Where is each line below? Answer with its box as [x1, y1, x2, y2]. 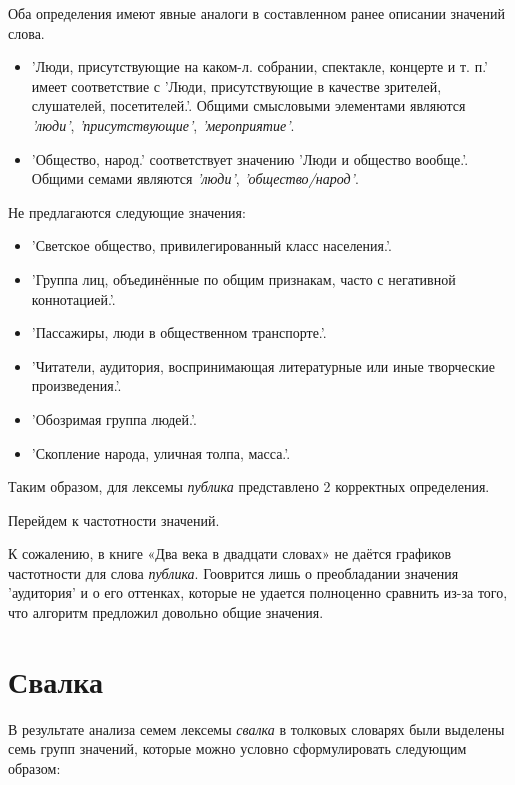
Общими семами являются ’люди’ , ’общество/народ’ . [31, 168, 359, 189]
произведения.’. [31, 375, 122, 396]
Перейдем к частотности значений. [8, 509, 220, 530]
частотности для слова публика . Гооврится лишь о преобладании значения [8, 562, 459, 583]
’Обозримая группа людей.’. [31, 408, 197, 429]
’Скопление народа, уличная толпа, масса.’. [31, 442, 291, 463]
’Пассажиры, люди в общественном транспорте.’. [31, 322, 327, 343]
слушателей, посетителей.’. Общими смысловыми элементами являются [31, 95, 466, 116]
